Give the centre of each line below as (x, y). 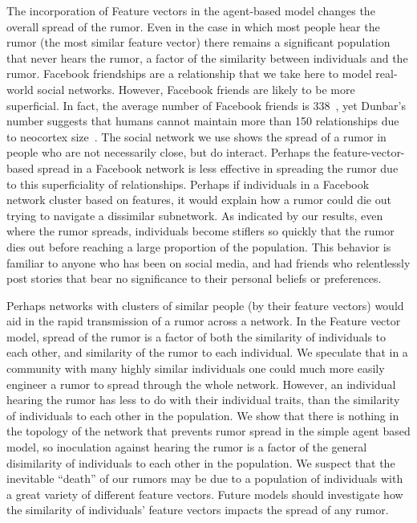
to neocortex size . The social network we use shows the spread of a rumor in (196, 136)
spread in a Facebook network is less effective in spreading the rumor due (218, 168)
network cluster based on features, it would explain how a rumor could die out (199, 200)
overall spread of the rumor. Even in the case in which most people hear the (193, 26)
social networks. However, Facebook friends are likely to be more (196, 89)
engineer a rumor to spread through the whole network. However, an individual (201, 384)
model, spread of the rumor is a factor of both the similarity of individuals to (196, 336)
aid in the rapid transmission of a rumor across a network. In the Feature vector (204, 321)
